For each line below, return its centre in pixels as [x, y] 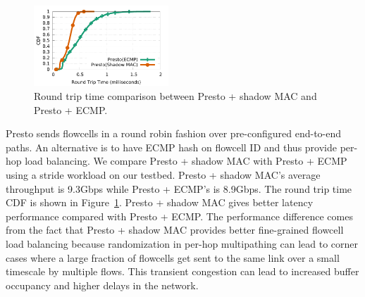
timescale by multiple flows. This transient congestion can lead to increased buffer [182, 271]
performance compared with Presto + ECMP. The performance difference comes [179, 216]
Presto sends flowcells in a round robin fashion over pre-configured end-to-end [174, 133]
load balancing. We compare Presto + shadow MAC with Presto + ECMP [186, 161]
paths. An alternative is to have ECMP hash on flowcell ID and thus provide [171, 147]
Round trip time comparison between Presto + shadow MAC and [175, 96]
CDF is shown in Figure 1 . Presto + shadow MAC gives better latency [160, 202]
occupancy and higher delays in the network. [102, 285]
